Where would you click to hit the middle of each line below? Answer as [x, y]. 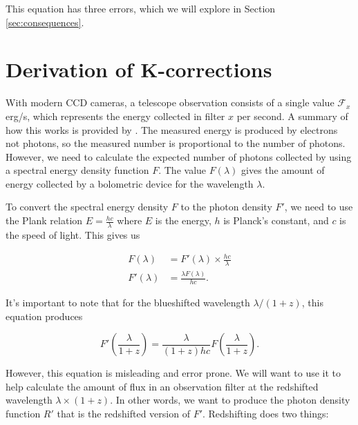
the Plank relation [44, 220]
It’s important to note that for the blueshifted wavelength [128, 303]
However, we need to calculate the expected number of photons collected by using [179, 156]
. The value [182, 170]
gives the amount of [283, 170]
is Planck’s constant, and [276, 220]
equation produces [44, 316]
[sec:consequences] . [45, 22]
